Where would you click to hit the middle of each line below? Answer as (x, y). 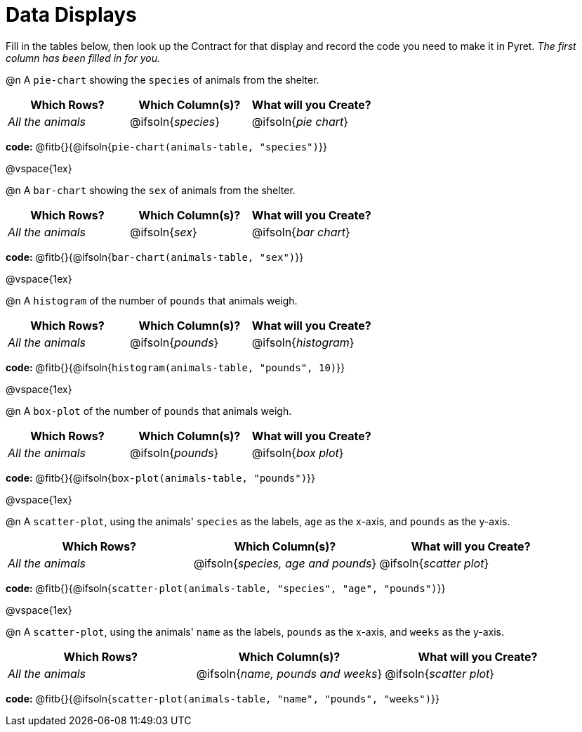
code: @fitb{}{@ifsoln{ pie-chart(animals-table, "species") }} (166, 146)
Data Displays (71, 15)
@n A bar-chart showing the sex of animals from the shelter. (151, 190)
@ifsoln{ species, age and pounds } (285, 563)
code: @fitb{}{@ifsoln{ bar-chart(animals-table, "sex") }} (155, 257)
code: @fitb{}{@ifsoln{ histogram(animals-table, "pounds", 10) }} (176, 367)
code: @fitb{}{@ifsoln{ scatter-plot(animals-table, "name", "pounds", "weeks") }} (223, 698)
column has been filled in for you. (83, 58)
